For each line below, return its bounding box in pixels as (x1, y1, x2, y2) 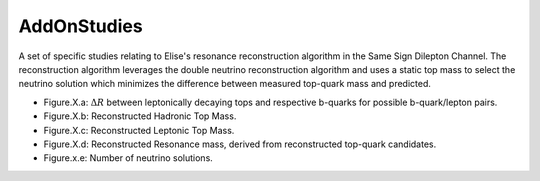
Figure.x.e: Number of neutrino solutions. (43, 152, 214, 164)
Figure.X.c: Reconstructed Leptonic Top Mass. (43, 124, 235, 136)
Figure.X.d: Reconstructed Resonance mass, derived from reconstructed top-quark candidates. (43, 138, 437, 150)
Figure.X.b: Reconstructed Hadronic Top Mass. (43, 110, 237, 122)
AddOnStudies (18, 15, 144, 37)
